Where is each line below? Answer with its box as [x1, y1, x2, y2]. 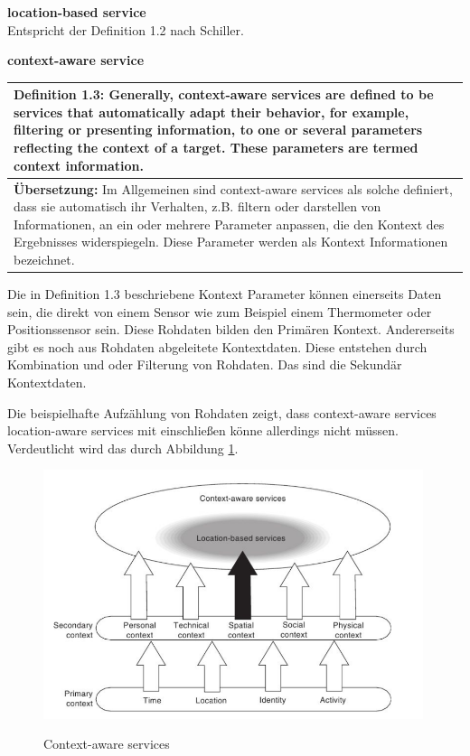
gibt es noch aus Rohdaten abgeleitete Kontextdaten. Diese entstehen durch [7, 337, 428, 356]
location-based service [7, 3, 146, 21]
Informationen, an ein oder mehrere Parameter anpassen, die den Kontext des [14, 214, 445, 233]
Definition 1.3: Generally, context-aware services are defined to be [14, 85, 434, 104]
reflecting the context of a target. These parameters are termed [14, 138, 418, 157]
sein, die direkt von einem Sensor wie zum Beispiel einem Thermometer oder [7, 302, 432, 321]
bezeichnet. [14, 249, 75, 268]
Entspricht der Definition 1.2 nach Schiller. [7, 20, 244, 39]
